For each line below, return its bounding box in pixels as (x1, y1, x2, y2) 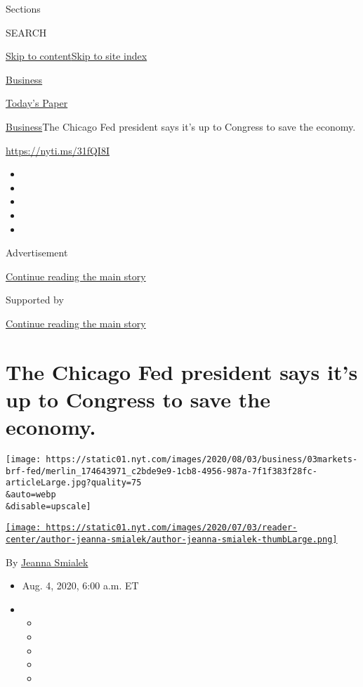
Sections (6, 1, 41, 15)
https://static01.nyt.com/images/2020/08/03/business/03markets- (46, 454, 358, 464)
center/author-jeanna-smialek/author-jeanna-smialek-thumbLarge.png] (6, 534, 338, 544)
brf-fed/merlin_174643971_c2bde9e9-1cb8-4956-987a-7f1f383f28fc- (6, 466, 317, 476)
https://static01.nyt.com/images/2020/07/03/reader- (46, 523, 298, 533)
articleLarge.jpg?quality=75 (6, 478, 142, 488)
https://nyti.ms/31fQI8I (6, 143, 110, 157)
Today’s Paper (6, 96, 68, 110)
